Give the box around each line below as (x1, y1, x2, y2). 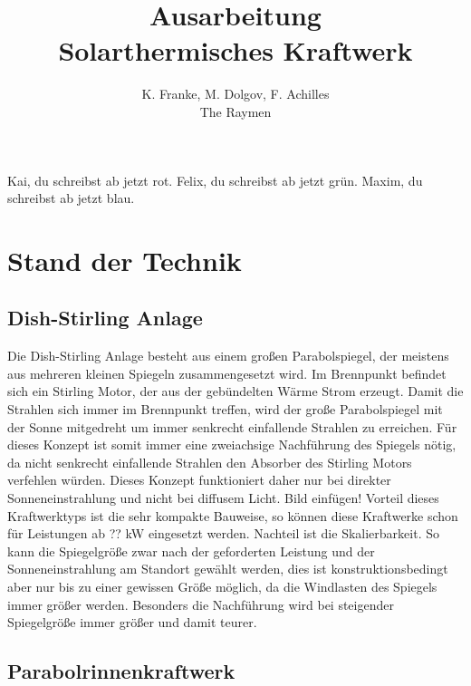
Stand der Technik (7, 241, 242, 278)
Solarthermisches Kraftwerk (58, 32, 413, 69)
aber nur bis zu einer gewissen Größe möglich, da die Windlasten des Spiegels (7, 576, 437, 595)
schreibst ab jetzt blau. (7, 188, 135, 208)
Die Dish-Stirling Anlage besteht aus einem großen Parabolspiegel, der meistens (7, 346, 449, 365)
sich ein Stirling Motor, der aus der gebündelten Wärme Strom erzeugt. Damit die (7, 382, 464, 401)
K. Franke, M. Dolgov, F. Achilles (141, 84, 330, 103)
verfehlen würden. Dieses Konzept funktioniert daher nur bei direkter (7, 470, 391, 489)
